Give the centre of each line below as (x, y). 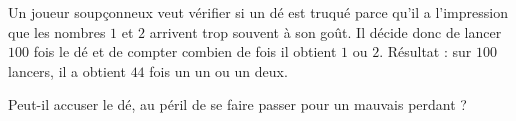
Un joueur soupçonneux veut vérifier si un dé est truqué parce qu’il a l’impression (258, 12)
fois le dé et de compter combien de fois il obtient (185, 51)
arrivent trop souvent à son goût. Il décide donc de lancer (325, 31)
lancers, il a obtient (67, 70)
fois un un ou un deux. (218, 70)
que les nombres (57, 31)
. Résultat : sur (425, 51)
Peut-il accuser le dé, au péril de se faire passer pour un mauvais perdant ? (237, 104)
